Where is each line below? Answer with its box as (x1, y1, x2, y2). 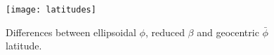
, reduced (145, 24, 185, 39)
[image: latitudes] (6, 5, 96, 15)
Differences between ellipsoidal (6, 24, 136, 39)
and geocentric (197, 24, 259, 39)
